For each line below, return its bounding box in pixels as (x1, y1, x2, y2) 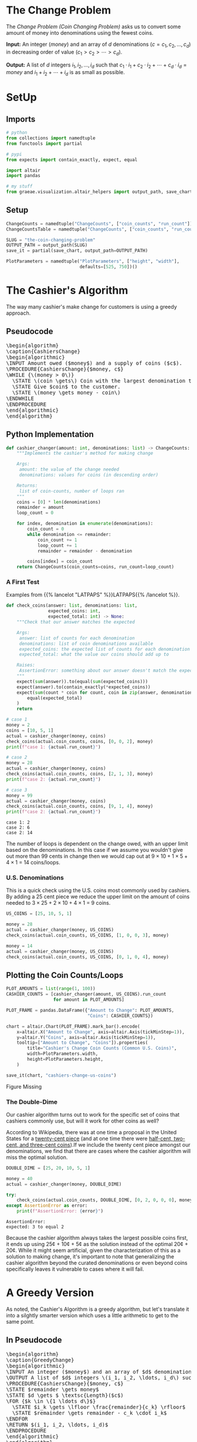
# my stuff (6, 184, 33, 189)
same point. (6, 1318, 35, 1326)
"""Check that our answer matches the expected (16, 619, 135, 625)
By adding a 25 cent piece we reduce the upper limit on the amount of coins (6, 893, 190, 900)
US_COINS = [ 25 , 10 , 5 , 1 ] (6, 911, 72, 917)
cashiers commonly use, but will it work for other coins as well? (6, 1117, 159, 1124)
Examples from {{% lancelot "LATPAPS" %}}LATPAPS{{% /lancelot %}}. (6, 591, 180, 598)
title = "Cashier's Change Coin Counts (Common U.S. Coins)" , (27, 1045, 177, 1051)
